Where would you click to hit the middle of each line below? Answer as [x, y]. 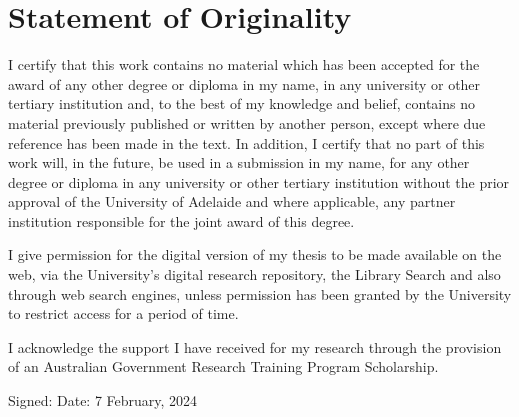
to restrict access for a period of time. [123, 313]
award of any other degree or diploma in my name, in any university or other [244, 83]
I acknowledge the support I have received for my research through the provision [255, 346]
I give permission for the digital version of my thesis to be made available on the [255, 254]
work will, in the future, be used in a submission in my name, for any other [239, 162]
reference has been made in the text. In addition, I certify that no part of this [246, 142]
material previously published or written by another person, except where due [247, 122]
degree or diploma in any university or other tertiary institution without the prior [259, 181]
